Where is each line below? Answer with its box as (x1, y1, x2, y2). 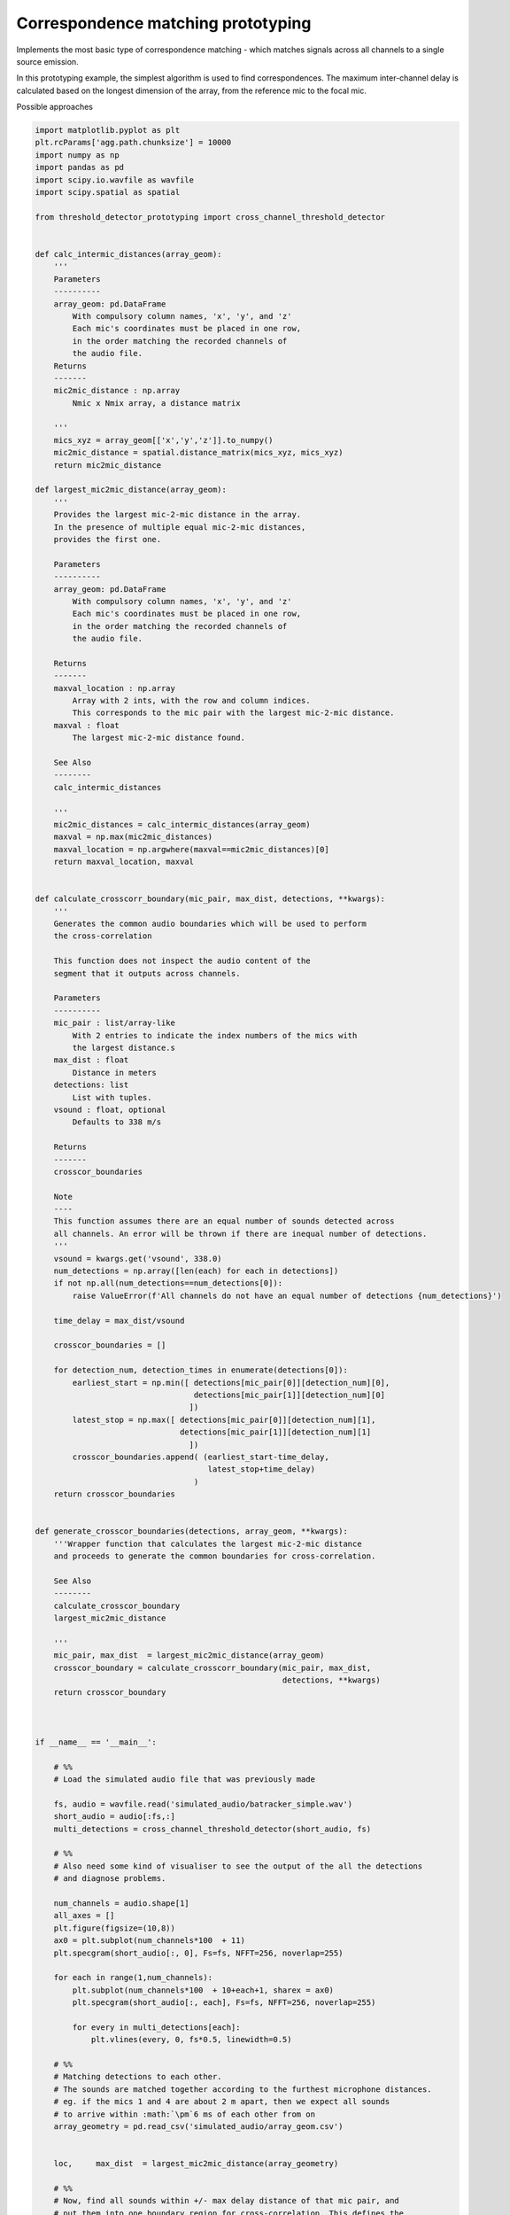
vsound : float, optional (53, 1104, 166, 1115)
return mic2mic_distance (53, 460, 162, 470)
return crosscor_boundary (53, 1688, 166, 1698)
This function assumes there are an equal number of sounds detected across (53, 1216, 395, 1226)
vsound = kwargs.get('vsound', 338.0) (53, 1254, 222, 1263)
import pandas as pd (35, 162, 124, 173)
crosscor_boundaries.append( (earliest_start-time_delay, (72, 1451, 329, 1462)
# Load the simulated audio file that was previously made (53, 1775, 316, 1784)
